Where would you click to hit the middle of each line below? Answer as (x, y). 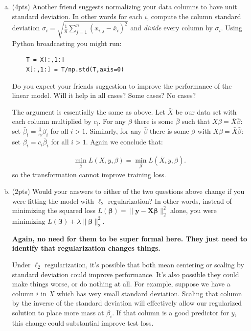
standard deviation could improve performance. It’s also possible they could (125, 274)
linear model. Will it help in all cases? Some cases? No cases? (104, 95)
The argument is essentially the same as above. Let (89, 111)
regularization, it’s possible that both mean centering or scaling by (144, 264)
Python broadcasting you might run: (67, 43)
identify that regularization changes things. (86, 248)
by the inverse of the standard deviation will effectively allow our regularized (127, 303)
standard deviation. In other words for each (77, 16)
